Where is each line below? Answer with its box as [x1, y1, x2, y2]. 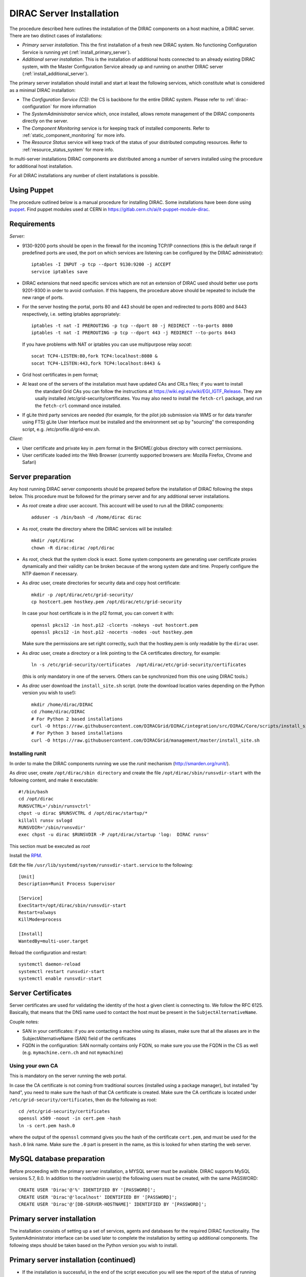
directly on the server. [22, 118, 68, 124]
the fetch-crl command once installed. [35, 403, 122, 409]
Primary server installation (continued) [9, 1256, 136, 1264]
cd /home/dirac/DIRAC [31, 709, 85, 715]
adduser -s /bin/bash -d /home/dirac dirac [31, 514, 142, 521]
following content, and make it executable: [9, 777, 99, 783]
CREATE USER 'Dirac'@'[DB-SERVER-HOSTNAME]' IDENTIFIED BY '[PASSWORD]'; [18, 1201, 207, 1208]
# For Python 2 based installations [31, 716, 123, 722]
